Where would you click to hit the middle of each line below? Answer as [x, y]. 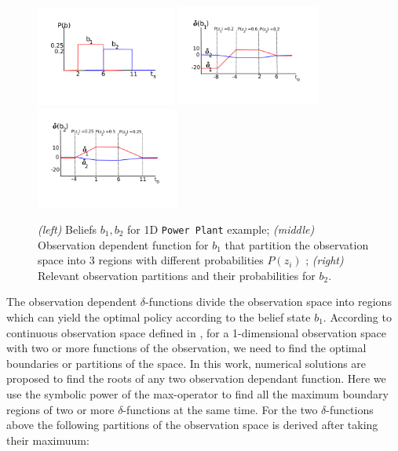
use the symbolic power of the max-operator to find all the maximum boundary [197, 394]
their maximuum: [48, 440]
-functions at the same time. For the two [220, 409]
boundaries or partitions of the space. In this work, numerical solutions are [186, 363]
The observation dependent [72, 302]
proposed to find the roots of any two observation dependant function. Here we [196, 378]
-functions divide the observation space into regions [268, 302]
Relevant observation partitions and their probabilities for [177, 275]
